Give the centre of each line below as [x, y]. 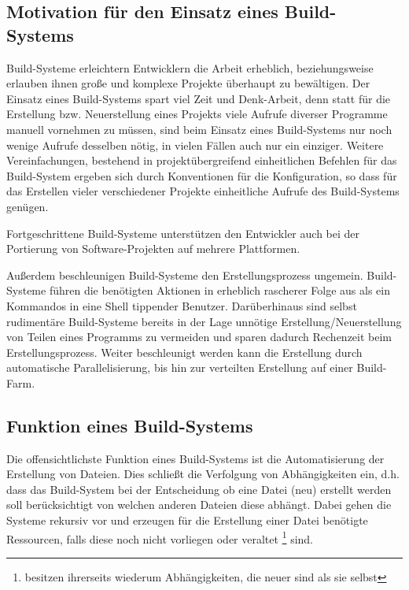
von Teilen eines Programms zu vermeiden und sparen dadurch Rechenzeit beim [199, 337]
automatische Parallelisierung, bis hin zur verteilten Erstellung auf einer [180, 367]
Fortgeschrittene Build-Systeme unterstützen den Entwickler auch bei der [183, 233]
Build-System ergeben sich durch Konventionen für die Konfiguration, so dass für [202, 175]
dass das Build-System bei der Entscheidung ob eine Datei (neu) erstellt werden [199, 489]
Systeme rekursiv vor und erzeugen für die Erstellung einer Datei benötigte [187, 520]
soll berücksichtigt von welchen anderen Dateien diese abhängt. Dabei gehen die [199, 505]
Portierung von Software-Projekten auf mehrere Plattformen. [153, 249]
